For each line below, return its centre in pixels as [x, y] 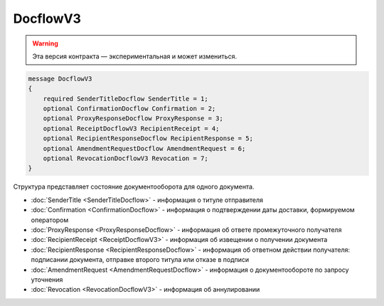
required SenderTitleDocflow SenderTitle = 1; [126, 99]
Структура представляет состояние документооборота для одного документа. [134, 187]
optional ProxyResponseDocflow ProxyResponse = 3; [133, 118]
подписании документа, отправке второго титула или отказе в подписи [140, 260]
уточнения [47, 279]
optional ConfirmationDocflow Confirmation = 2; [129, 109]
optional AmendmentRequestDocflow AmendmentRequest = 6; [144, 148]
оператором [50, 220]
